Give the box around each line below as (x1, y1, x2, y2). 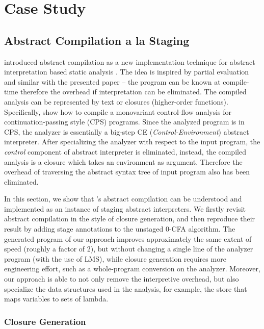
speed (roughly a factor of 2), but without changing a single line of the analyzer (4, 243, 253, 254)
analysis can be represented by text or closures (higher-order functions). (4, 96, 228, 107)
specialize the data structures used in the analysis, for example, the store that (4, 283, 247, 294)
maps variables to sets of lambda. (4, 293, 109, 304)
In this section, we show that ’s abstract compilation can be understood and (4, 193, 242, 204)
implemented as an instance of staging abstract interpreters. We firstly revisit (4, 203, 246, 214)
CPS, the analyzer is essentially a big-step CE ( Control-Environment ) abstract (4, 126, 249, 137)
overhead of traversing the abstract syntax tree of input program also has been (4, 166, 250, 177)
